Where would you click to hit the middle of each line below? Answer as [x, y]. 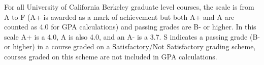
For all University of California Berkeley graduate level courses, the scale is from [129, 7]
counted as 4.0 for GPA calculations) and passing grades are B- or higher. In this [130, 27]
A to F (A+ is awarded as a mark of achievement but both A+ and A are [119, 17]
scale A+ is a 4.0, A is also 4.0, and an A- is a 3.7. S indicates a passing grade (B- [132, 36]
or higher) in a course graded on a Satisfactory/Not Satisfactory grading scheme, [130, 46]
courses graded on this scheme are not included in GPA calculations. [111, 56]
